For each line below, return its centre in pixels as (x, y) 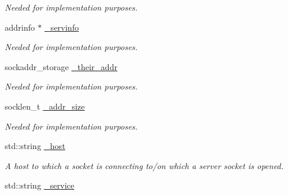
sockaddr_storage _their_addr (61, 66)
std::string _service (40, 185)
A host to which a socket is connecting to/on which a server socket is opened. (144, 165)
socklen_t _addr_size (45, 106)
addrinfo (20, 27)
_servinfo (62, 27)
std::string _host (35, 146)
